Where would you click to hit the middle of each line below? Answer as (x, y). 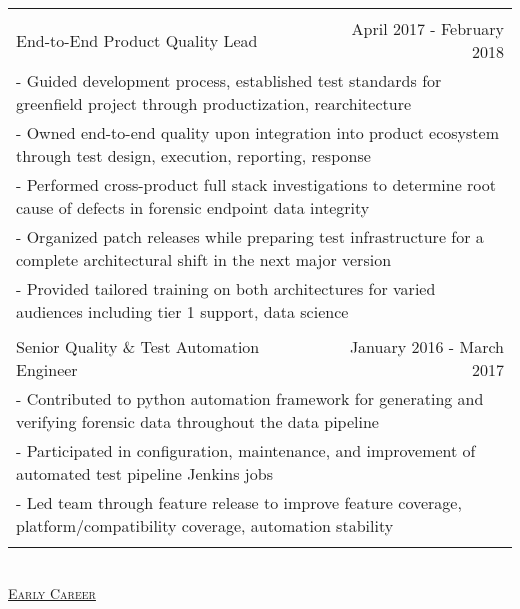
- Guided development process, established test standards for (229, 80)
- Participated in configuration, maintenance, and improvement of (246, 450)
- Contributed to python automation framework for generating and (250, 398)
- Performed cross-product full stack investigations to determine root (256, 184)
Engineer (47, 369)
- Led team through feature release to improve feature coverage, (239, 502)
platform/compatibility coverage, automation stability (205, 525)
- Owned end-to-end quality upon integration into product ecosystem (257, 132)
